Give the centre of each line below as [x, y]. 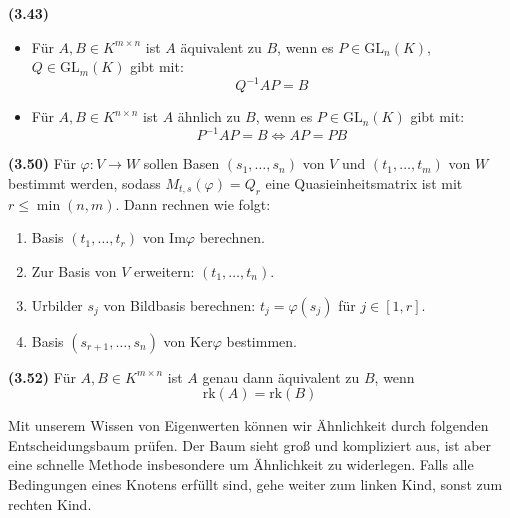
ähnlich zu [209, 116]
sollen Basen [181, 163]
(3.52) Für [42, 376]
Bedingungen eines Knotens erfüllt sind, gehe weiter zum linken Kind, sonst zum [255, 483]
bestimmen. [261, 340]
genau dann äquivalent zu [281, 376]
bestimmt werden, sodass [84, 182]
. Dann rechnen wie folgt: [193, 203]
